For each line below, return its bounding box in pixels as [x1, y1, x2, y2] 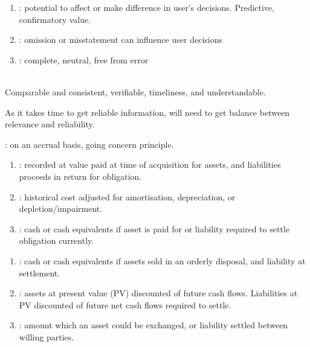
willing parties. [19, 330, 74, 343]
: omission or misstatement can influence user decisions [19, 33, 222, 46]
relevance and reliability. [5, 118, 95, 130]
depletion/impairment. [19, 202, 103, 215]
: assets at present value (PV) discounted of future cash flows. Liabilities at [19, 287, 298, 299]
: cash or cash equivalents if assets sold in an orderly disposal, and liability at [19, 254, 306, 267]
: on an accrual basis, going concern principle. [5, 138, 174, 150]
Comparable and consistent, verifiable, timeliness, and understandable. [5, 85, 266, 98]
